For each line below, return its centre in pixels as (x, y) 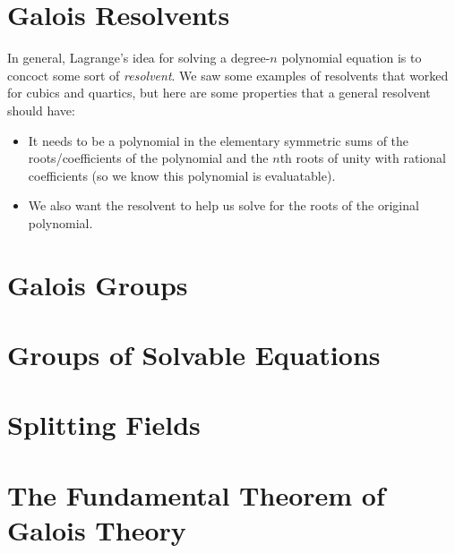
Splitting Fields (104, 425)
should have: (41, 110)
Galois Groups (98, 284)
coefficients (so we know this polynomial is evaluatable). (182, 175)
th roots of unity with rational (363, 158)
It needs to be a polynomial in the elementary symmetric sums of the (219, 140)
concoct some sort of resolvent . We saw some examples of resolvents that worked (228, 75)
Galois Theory (97, 529)
